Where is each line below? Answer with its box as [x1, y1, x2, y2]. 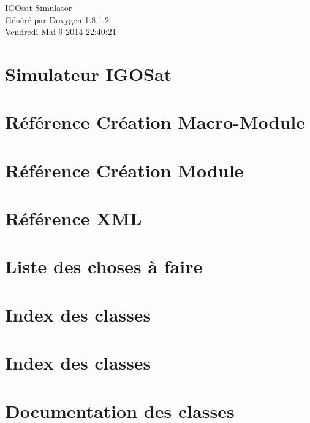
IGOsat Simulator [5, 1, 72, 14]
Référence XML [5, 206, 142, 231]
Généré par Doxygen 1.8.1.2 [5, 13, 109, 26]
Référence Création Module [5, 157, 244, 182]
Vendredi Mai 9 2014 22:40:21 [5, 25, 116, 38]
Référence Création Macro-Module [5, 109, 306, 134]
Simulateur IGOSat [5, 61, 172, 86]
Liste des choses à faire [5, 254, 203, 279]
